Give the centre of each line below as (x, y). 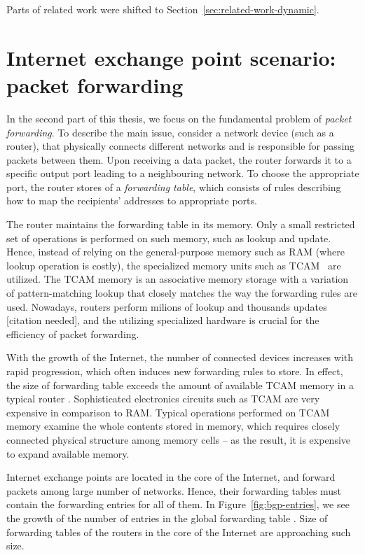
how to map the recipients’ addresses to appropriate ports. (132, 201)
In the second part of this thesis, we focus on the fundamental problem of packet (179, 118)
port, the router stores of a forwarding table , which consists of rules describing (174, 187)
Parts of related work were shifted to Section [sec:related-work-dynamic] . (163, 9)
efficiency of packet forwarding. (73, 333)
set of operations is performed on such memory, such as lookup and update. (169, 238)
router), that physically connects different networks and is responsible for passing (181, 146)
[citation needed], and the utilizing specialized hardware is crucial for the (163, 320)
